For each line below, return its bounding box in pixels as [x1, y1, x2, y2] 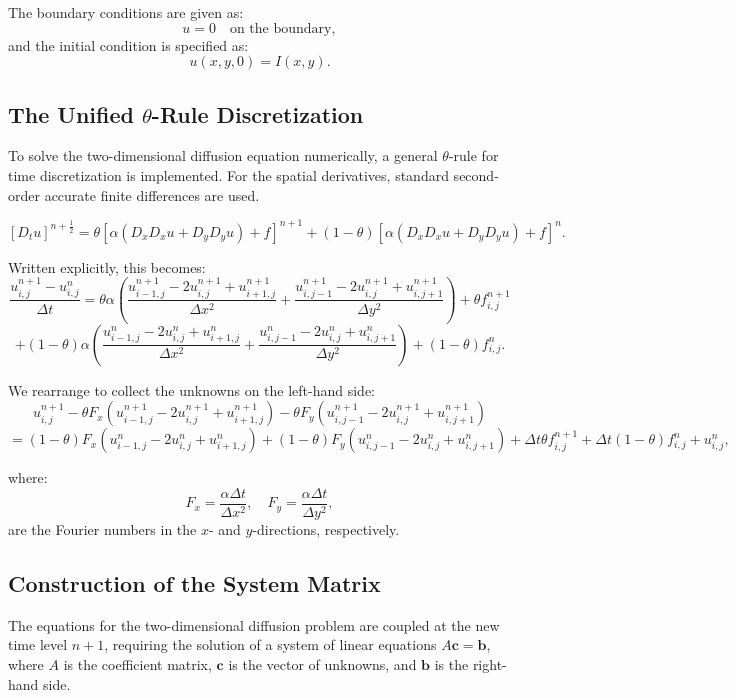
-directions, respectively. [252, 518, 400, 539]
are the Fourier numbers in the [8, 518, 197, 539]
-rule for [448, 145, 499, 166]
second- [453, 164, 499, 185]
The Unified [8, 98, 134, 129]
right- [472, 653, 507, 674]
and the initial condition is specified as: [8, 34, 249, 55]
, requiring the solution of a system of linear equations [104, 634, 437, 655]
